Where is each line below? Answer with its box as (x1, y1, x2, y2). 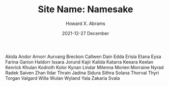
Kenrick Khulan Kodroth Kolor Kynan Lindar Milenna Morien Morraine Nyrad (5, 64, 164, 70)
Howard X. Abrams (66, 20, 105, 26)
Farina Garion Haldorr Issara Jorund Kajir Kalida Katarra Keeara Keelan (5, 59, 154, 65)
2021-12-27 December (62, 30, 109, 36)
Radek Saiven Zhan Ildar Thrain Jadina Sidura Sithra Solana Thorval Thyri (5, 70, 159, 76)
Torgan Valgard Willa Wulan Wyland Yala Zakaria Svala (5, 75, 120, 81)
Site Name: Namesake (38, 4, 133, 15)
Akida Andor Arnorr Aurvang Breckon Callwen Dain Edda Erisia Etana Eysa (5, 53, 161, 60)
